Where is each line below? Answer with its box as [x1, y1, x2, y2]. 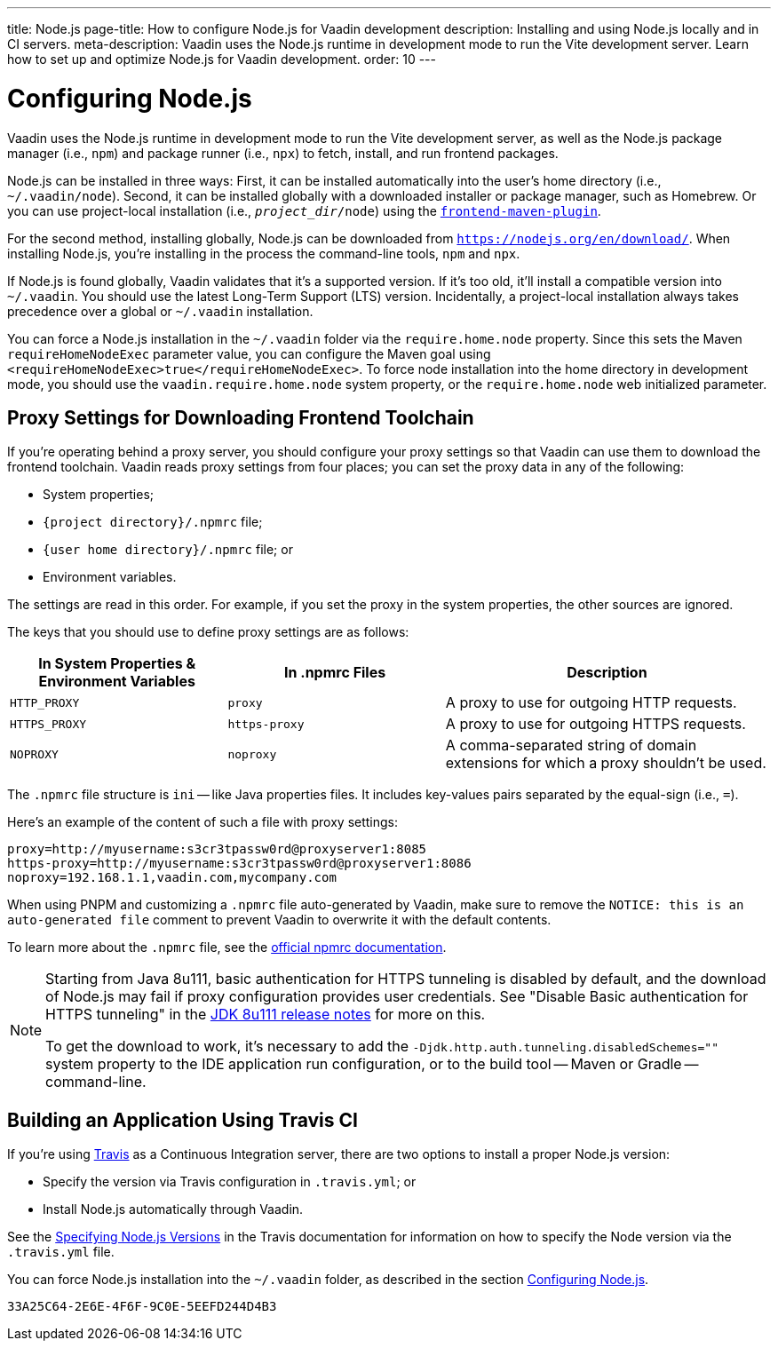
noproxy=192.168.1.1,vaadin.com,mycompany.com [7, 870, 337, 885]
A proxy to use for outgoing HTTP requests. [445, 694, 737, 712]
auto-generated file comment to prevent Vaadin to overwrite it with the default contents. [7, 912, 552, 928]
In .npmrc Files [284, 663, 386, 682]
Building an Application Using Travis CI [7, 1108, 358, 1131]
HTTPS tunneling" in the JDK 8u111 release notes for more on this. [45, 1005, 486, 1024]
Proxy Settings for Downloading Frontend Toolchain [7, 406, 474, 429]
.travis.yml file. [7, 1244, 115, 1260]
